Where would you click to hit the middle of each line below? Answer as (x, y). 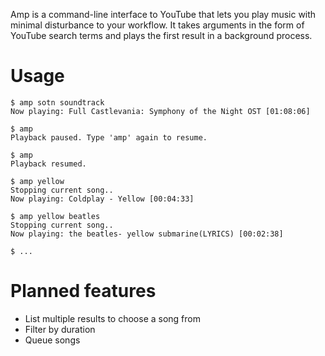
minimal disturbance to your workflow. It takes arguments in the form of (157, 25)
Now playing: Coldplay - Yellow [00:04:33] (102, 199)
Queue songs (52, 340)
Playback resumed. (48, 164)
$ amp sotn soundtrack (57, 102)
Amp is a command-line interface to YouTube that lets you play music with (163, 14)
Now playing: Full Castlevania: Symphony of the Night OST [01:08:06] (160, 111)
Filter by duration (60, 329)
